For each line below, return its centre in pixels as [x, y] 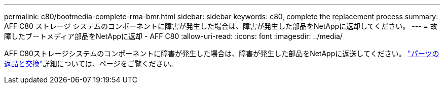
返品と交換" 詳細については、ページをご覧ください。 [91, 63]
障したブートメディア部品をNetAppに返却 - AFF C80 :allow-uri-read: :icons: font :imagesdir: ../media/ [173, 36]
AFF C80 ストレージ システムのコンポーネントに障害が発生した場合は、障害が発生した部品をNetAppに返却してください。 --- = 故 [221, 26]
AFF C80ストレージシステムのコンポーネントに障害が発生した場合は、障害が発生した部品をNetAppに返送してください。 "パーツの [222, 53]
